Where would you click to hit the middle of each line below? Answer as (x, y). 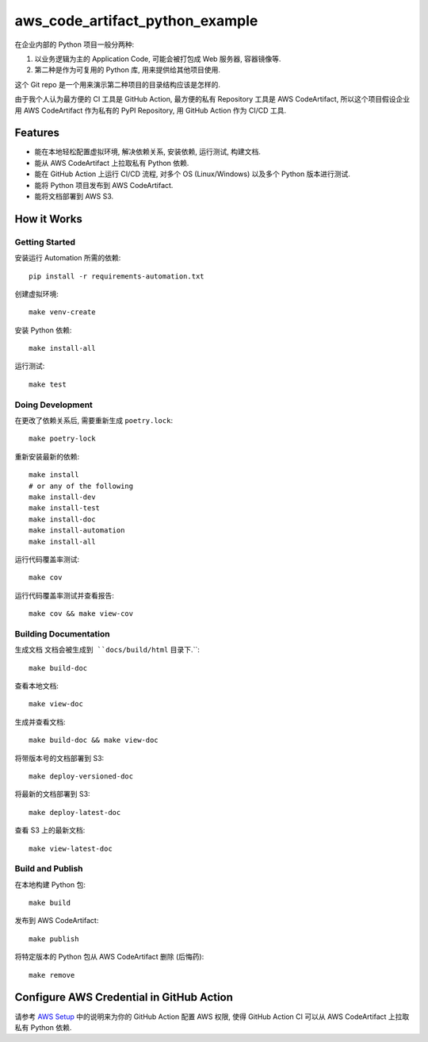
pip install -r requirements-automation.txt (117, 276)
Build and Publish (49, 869)
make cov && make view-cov (81, 614)
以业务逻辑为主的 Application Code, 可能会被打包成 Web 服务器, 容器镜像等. (158, 59)
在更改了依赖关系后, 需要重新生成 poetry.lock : (94, 420)
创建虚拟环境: (37, 294)
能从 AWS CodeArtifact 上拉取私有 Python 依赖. (112, 163)
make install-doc (62, 519)
